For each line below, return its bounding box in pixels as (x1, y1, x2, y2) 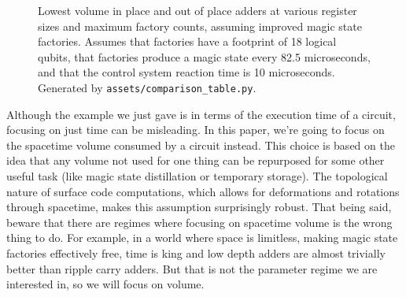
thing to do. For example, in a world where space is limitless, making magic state (6, 229, 398, 246)
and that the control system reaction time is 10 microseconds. (38, 64, 335, 80)
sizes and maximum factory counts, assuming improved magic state (38, 17, 362, 34)
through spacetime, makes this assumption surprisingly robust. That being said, (6, 199, 392, 215)
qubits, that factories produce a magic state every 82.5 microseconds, (38, 48, 371, 65)
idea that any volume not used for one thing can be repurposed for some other (6, 152, 385, 169)
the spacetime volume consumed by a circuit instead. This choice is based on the (6, 136, 395, 153)
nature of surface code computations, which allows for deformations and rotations (6, 183, 400, 199)
